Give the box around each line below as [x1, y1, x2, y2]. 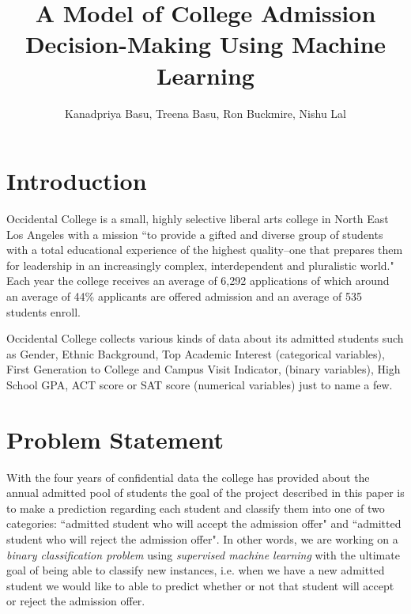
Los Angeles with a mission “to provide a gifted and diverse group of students [6, 226, 383, 242]
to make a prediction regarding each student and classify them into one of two [6, 499, 385, 516]
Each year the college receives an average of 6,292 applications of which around [6, 272, 390, 289]
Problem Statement [6, 423, 224, 455]
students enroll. [6, 303, 81, 320]
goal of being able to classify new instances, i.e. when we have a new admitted [6, 562, 385, 578]
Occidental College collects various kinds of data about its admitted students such [6, 330, 404, 347]
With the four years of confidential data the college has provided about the [6, 468, 370, 485]
